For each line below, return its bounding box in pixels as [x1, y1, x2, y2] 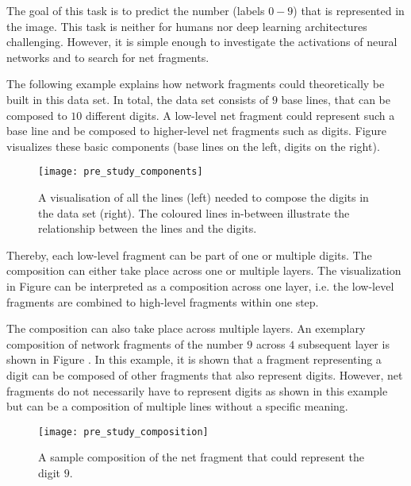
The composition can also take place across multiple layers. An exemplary [6, 320, 366, 337]
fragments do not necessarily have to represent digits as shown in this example [6, 382, 388, 399]
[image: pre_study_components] [38, 166, 203, 178]
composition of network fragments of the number [6, 335, 244, 352]
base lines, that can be [281, 91, 390, 107]
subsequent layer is [298, 335, 390, 352]
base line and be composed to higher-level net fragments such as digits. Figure [6, 122, 387, 139]
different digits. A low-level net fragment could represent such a [86, 106, 395, 123]
